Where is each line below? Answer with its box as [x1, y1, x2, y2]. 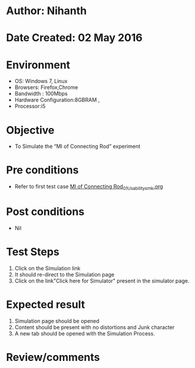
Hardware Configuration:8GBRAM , [14, 96, 100, 104]
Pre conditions [6, 163, 79, 177]
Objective [6, 123, 55, 137]
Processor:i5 [14, 103, 46, 110]
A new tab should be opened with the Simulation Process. [14, 330, 155, 337]
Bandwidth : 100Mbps [14, 90, 68, 97]
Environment [6, 58, 71, 71]
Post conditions [6, 205, 85, 219]
